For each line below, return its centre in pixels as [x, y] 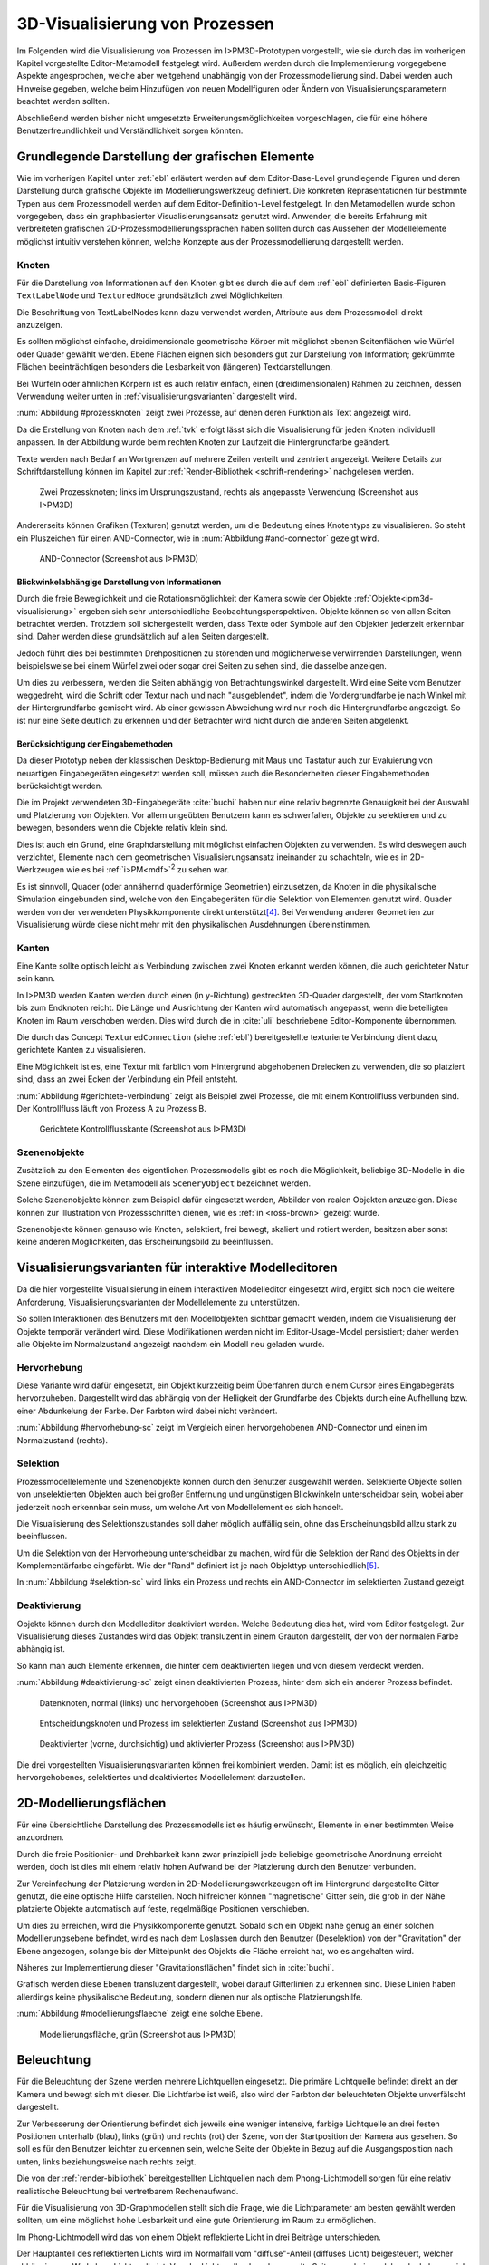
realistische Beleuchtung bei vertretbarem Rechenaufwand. [128, 2191]
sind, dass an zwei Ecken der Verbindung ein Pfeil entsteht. [127, 1079]
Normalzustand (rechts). [62, 1440]
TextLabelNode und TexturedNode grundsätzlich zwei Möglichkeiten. [151, 295]
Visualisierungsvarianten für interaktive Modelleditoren [177, 1268]
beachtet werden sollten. [63, 101]
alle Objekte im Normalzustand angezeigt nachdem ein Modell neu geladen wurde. [171, 1344]
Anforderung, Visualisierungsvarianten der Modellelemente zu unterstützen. [158, 1302]
